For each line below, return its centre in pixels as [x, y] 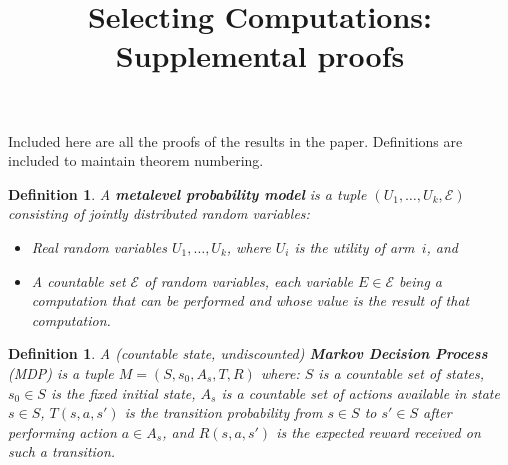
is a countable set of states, [401, 372]
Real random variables [99, 246]
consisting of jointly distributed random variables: [159, 213]
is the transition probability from [223, 412]
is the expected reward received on [378, 431]
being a [421, 280]
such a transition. [62, 451]
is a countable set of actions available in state [360, 392]
